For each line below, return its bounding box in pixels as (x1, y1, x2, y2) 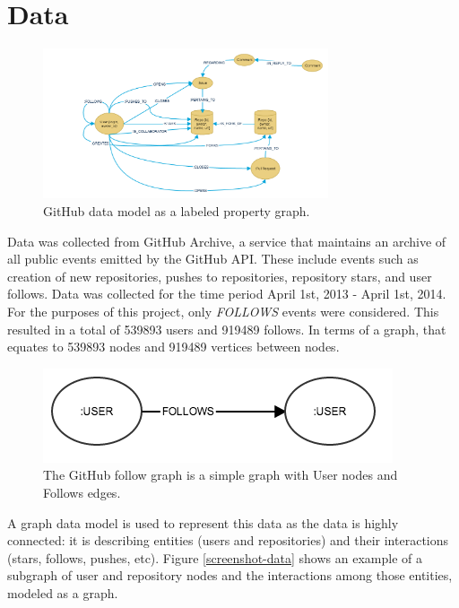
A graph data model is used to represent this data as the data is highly (7, 513, 399, 532)
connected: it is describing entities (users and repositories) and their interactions (7, 531, 449, 550)
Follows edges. (43, 483, 121, 501)
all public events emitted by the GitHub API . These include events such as (7, 249, 419, 268)
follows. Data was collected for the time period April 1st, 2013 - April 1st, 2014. (7, 284, 446, 303)
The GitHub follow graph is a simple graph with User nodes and (43, 465, 398, 484)
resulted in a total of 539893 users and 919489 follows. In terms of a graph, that (7, 319, 446, 338)
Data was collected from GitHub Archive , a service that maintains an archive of (7, 231, 446, 250)
